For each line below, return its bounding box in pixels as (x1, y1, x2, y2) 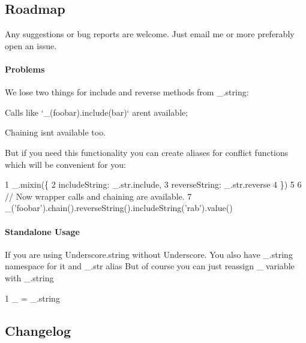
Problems (5, 62, 45, 75)
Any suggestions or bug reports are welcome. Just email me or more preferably (5, 28, 295, 40)
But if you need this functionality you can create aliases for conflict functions (5, 146, 289, 158)
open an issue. (5, 39, 57, 52)
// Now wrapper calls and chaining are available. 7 (5, 189, 192, 202)
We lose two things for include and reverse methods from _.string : (5, 86, 249, 98)
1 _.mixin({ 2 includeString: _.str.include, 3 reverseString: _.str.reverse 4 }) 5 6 (5, 178, 302, 191)
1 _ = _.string (5, 291, 60, 304)
